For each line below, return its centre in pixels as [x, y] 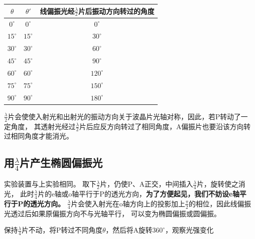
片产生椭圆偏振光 [61, 163]
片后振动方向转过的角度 [116, 11]
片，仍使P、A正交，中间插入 [147, 184]
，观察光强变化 [190, 230]
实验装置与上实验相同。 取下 [50, 184]
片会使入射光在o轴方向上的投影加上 [128, 203]
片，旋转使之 [218, 184]
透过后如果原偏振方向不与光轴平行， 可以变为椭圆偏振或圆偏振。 [116, 213]
